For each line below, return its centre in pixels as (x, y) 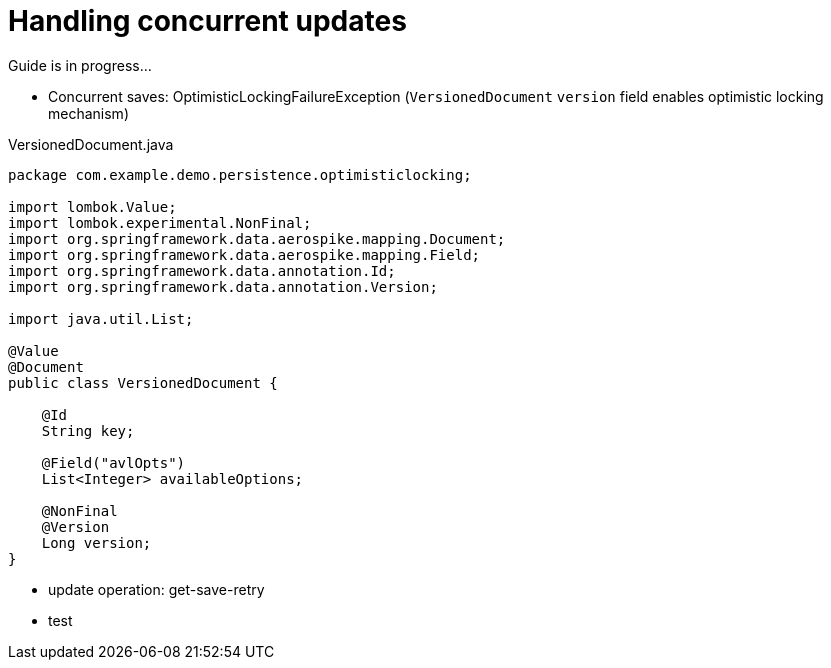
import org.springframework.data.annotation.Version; (223, 286)
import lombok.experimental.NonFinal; (160, 222)
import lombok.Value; (92, 206)
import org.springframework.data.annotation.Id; (202, 270)
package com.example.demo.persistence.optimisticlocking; (240, 174)
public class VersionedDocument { (143, 382)
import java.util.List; (101, 318)
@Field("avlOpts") (113, 462)
